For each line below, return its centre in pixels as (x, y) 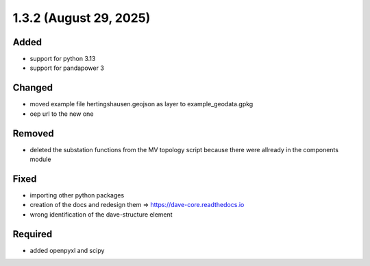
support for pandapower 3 (67, 68)
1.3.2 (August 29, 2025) (82, 18)
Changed (33, 88)
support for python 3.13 (63, 59)
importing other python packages (77, 195)
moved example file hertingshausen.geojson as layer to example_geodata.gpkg (141, 104)
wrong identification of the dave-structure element (101, 214)
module (40, 159)
